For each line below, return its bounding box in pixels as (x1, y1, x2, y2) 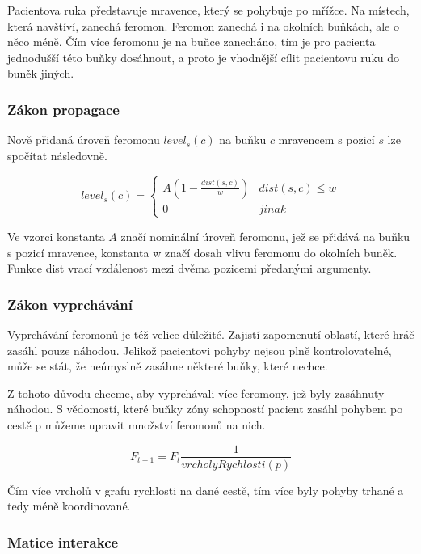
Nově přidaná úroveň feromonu (7, 131, 160, 148)
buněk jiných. (7, 65, 74, 82)
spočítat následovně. (7, 146, 107, 163)
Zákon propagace (7, 99, 120, 119)
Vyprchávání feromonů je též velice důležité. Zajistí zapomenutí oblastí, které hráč (7, 325, 415, 342)
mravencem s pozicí (278, 131, 375, 148)
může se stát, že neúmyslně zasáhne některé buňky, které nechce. (7, 357, 328, 374)
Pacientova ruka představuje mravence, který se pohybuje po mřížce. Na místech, (7, 2, 410, 18)
